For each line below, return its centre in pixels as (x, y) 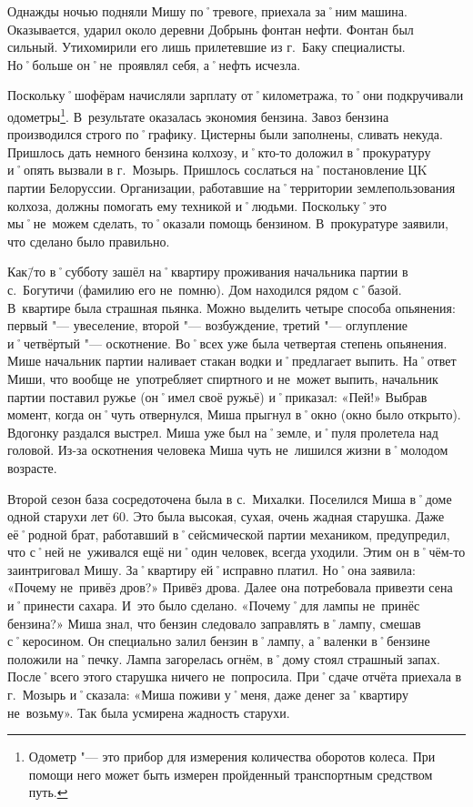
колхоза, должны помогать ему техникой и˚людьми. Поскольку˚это (197, 205)
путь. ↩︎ (48, 792)
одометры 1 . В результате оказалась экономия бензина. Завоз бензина (198, 115)
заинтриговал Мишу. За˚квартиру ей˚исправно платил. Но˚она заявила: (211, 569)
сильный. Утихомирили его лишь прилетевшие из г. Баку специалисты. (206, 47)
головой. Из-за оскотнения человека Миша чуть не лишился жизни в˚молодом (228, 450)
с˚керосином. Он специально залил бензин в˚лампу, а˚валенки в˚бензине (219, 641)
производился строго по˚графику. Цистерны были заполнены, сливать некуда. (225, 134)
